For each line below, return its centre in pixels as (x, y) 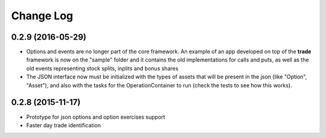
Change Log (42, 16)
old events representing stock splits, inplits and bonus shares (102, 68)
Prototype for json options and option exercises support (96, 117)
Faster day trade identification (63, 125)
